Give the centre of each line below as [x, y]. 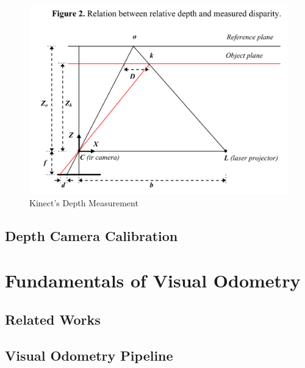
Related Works [53, 319]
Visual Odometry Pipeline [89, 355]
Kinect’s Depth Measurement [84, 202]
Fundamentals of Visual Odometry [153, 280]
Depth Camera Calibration [91, 235]
